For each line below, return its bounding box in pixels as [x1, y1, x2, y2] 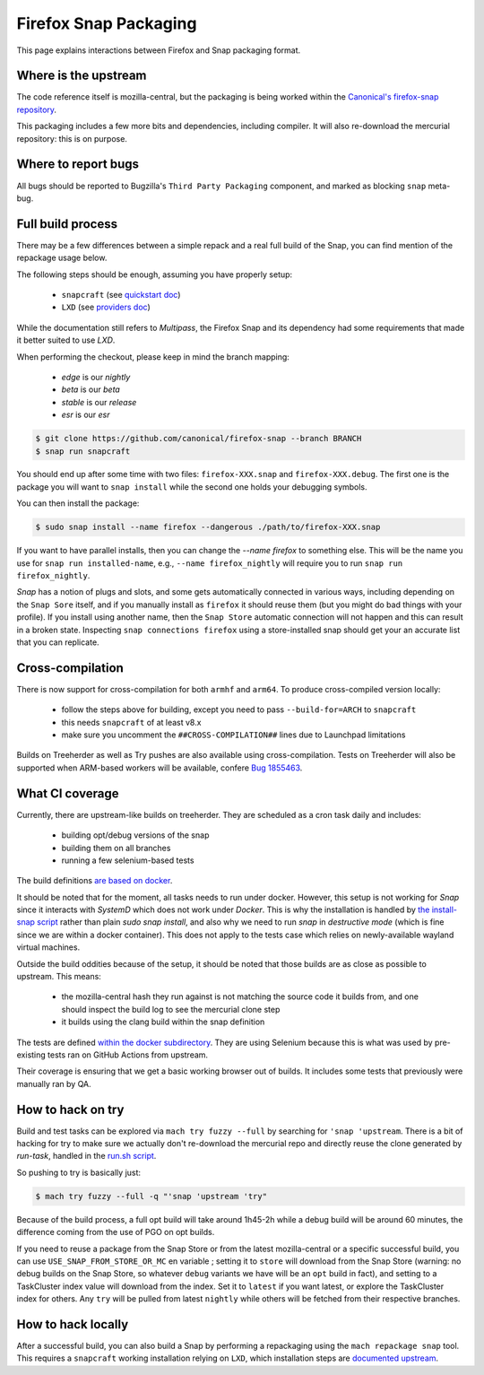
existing [16, 1049, 47, 1060]
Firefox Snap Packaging [16, 13, 197, 33]
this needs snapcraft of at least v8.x [61, 717, 202, 727]
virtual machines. [16, 942, 81, 953]
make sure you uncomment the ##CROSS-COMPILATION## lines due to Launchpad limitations [61, 729, 406, 740]
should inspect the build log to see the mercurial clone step [61, 1004, 281, 1014]
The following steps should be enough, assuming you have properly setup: [16, 269, 293, 280]
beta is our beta [61, 384, 120, 395]
